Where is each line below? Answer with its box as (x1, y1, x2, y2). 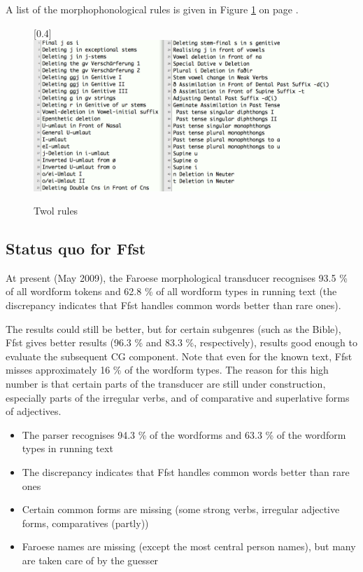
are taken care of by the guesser (22, 552, 159, 567)
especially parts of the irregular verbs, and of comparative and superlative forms (6, 390, 350, 404)
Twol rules (34, 203, 78, 218)
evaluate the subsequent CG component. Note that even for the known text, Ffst (6, 348, 353, 363)
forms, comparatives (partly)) (22, 515, 149, 530)
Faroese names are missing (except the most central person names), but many (22, 539, 356, 554)
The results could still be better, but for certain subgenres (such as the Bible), (6, 321, 341, 336)
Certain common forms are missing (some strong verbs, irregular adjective (22, 502, 340, 517)
